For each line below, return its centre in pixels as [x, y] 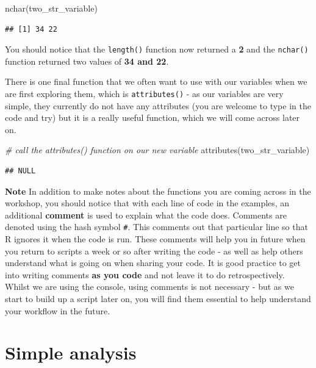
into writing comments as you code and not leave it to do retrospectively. [145, 274]
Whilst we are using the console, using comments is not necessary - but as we [149, 287]
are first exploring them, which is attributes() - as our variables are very [144, 94]
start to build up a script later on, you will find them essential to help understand [158, 299]
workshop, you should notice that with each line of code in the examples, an [147, 203]
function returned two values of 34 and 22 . [87, 61]
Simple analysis [71, 352]
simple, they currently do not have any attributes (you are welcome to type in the [158, 105]
